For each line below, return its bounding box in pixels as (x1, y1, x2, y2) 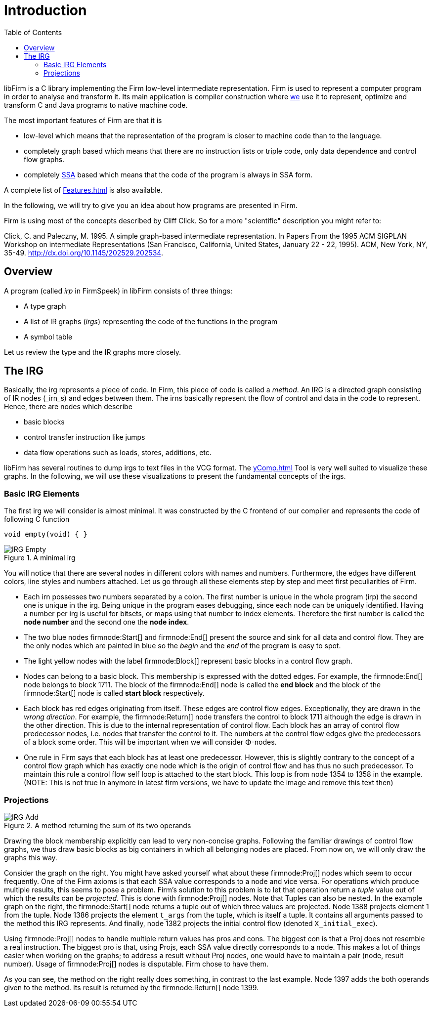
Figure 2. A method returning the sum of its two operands (4, 821, 191, 830)
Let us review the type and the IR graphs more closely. (4, 347, 181, 356)
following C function (4, 515, 70, 524)
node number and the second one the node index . (24, 618, 189, 627)
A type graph (24, 301, 66, 310)
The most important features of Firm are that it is (4, 116, 162, 125)
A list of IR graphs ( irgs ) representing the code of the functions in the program (24, 317, 278, 326)
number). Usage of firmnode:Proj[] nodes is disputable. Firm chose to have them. (4, 959, 268, 968)
